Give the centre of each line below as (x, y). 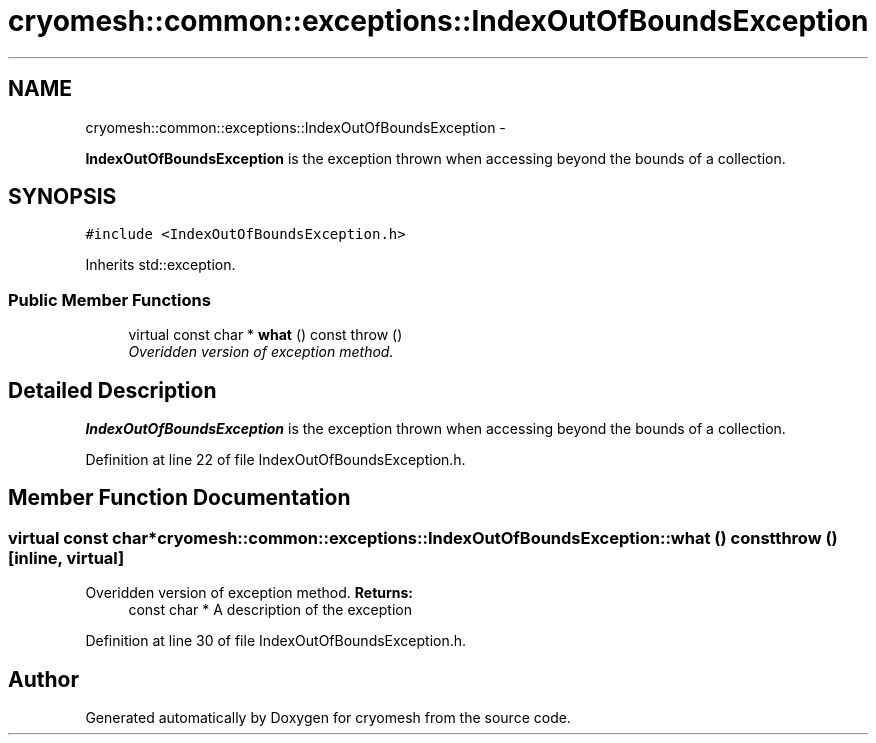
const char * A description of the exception (270, 610)
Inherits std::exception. (160, 265)
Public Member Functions (109, 299)
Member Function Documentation (179, 498)
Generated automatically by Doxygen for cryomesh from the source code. (328, 718)
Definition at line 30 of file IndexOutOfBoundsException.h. (276, 641)
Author (43, 679)
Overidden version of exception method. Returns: (249, 593)
